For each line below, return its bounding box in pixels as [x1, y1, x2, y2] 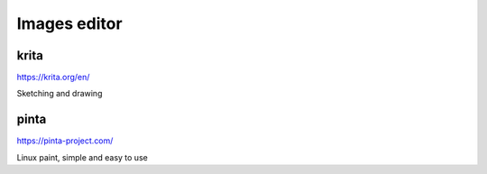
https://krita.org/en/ [16, 72, 90, 83]
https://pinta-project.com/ [16, 135, 114, 146]
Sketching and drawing [16, 88, 103, 99]
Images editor [16, 14, 123, 33]
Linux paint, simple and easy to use [16, 151, 148, 162]
